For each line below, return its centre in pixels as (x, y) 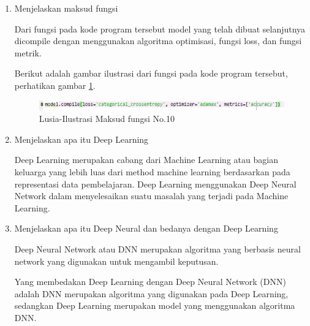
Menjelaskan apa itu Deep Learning (81, 139)
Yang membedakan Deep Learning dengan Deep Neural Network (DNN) (150, 282)
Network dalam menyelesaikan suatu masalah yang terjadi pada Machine (151, 196)
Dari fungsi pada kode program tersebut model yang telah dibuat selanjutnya (160, 28)
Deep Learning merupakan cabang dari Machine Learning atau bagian (146, 160)
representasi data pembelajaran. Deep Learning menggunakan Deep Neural (155, 184)
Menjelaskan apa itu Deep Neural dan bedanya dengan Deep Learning (146, 228)
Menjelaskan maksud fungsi (66, 8)
